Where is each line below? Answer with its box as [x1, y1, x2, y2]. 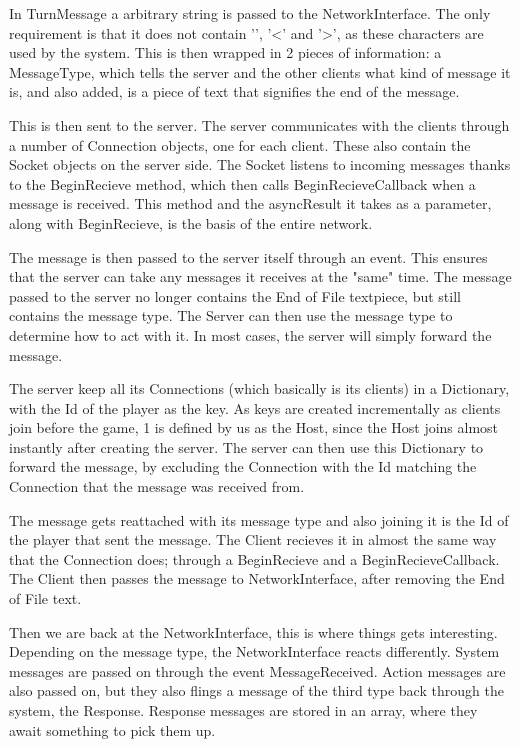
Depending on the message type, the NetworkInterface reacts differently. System [9, 641, 500, 662]
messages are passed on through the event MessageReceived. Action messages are [9, 660, 506, 681]
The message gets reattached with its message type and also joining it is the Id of [9, 509, 509, 530]
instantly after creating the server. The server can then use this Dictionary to [9, 436, 484, 457]
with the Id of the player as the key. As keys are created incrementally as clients [9, 397, 501, 418]
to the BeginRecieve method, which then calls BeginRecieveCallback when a [9, 173, 476, 194]
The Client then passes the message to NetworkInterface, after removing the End [9, 568, 505, 589]
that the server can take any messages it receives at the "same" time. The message [9, 266, 512, 287]
